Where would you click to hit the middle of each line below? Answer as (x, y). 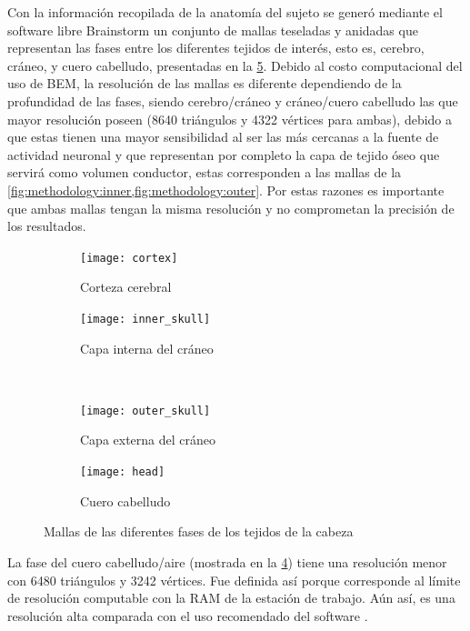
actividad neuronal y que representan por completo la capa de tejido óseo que (224, 154)
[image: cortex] (129, 258)
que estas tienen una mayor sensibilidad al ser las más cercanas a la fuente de (223, 137)
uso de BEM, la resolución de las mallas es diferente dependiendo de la (205, 83)
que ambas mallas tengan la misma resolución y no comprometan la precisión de (231, 208)
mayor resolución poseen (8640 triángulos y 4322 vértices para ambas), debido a (230, 119)
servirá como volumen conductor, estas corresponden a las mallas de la (205, 172)
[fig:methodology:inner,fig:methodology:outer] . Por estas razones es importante (226, 190)
